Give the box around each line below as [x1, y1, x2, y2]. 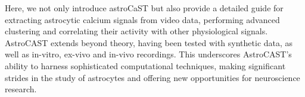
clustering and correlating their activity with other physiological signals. [5, 25, 268, 37]
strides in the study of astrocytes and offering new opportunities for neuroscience [5, 71, 300, 83]
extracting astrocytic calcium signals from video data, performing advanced [5, 13, 280, 25]
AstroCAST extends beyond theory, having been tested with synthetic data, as [5, 36, 293, 48]
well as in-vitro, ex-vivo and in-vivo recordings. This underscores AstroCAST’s [5, 48, 292, 60]
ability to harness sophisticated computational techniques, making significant [5, 59, 286, 72]
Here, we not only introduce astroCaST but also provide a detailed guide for [5, 2, 284, 14]
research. [5, 83, 37, 95]
